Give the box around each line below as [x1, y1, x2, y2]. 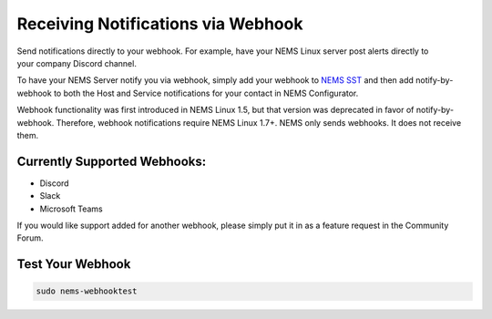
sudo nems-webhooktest [36, 286, 138, 296]
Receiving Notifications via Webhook [16, 14, 303, 34]
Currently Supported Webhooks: [16, 153, 207, 169]
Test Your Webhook [16, 256, 131, 273]
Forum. [16, 232, 44, 243]
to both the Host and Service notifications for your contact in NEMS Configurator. [53, 87, 359, 98]
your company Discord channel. [16, 57, 137, 68]
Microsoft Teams [39, 203, 104, 214]
